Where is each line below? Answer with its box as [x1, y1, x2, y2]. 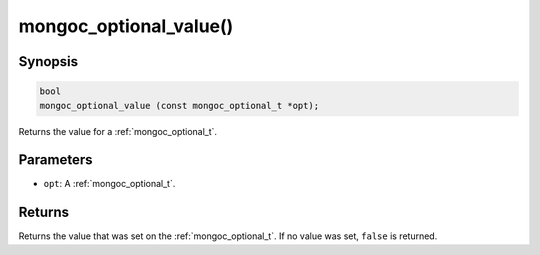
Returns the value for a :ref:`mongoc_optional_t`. [18, 125, 218, 137]
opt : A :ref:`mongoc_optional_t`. [43, 178, 176, 190]
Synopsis [18, 53, 79, 70]
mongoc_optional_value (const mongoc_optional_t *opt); [39, 100, 320, 111]
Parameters [18, 151, 93, 169]
